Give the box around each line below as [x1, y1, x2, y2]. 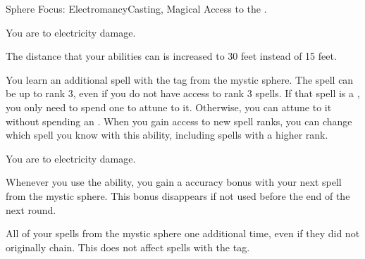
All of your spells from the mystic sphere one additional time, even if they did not [6, 226, 360, 241]
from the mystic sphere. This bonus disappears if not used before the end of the [6, 188, 350, 203]
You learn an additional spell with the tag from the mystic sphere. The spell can [6, 72, 354, 87]
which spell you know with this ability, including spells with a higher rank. [6, 127, 328, 142]
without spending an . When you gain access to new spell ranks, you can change [6, 113, 352, 128]
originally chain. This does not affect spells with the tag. [6, 239, 250, 254]
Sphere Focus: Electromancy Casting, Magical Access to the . [6, 1, 267, 15]
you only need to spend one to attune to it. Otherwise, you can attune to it [6, 99, 332, 114]
